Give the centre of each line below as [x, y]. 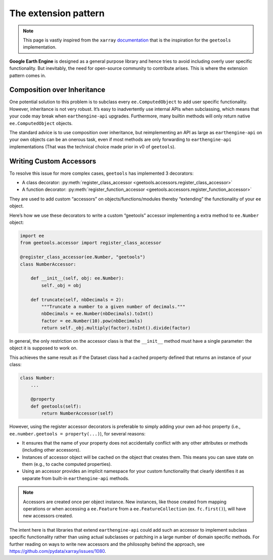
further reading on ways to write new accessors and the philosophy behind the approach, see [107, 544]
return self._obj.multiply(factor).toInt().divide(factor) [116, 328]
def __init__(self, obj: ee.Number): [77, 278]
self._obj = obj [61, 285]
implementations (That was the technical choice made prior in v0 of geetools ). [93, 146]
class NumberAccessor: [48, 264]
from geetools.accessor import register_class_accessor [91, 243]
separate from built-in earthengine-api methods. [76, 478]
